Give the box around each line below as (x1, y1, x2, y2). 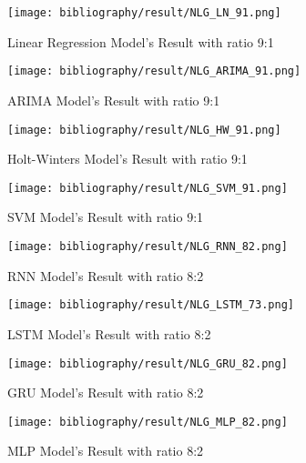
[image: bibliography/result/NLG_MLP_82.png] (7, 415, 288, 428)
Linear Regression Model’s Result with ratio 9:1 (7, 32, 274, 51)
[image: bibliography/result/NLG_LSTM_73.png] (7, 298, 294, 312)
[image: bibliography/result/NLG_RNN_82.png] (7, 240, 288, 253)
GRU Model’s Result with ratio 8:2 (7, 383, 204, 402)
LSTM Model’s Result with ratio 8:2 (7, 324, 211, 343)
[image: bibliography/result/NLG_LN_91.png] (7, 6, 281, 19)
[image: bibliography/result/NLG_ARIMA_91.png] (7, 65, 301, 78)
